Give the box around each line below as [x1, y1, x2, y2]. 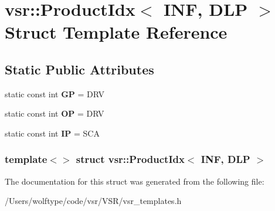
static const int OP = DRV [5, 107, 104, 120]
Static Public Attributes [5, 60, 154, 78]
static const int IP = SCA [5, 127, 100, 139]
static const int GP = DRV [5, 87, 105, 100]
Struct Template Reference [5, 20, 228, 44]
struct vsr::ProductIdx [76, 152, 185, 166]
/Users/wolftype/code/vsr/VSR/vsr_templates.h [5, 195, 182, 207]
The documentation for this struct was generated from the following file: [5, 175, 264, 187]
